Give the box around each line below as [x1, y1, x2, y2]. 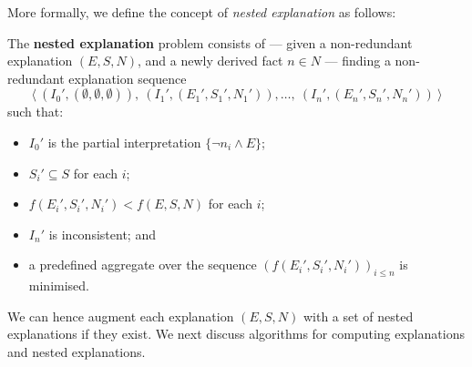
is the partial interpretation [47, 132, 201, 151]
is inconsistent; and [48, 224, 156, 243]
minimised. [28, 276, 89, 295]
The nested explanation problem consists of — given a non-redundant [7, 33, 413, 52]
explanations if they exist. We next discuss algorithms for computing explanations [7, 324, 465, 343]
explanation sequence [68, 68, 187, 87]
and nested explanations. [7, 342, 146, 361]
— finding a [324, 51, 391, 70]
